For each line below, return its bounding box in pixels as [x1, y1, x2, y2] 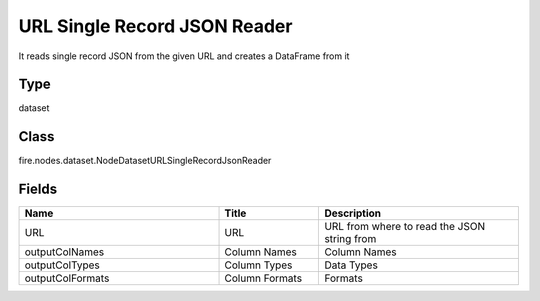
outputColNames [24, 245, 105, 259]
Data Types [324, 258, 379, 272]
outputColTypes [24, 258, 100, 272]
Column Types [224, 258, 293, 272]
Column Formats [224, 271, 303, 285]
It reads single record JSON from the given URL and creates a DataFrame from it [18, 50, 350, 62]
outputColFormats [24, 271, 110, 285]
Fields [18, 181, 58, 198]
